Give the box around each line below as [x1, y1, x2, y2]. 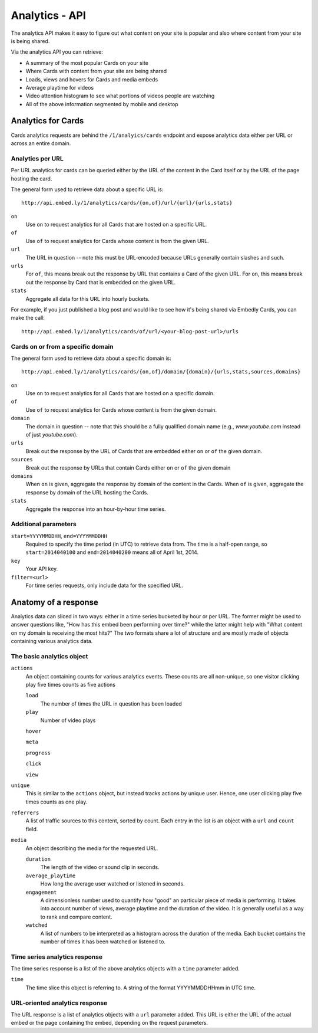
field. [25, 825, 38, 832]
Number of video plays [40, 717, 96, 724]
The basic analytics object [11, 652, 88, 660]
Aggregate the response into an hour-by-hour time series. [25, 505, 166, 513]
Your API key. [25, 565, 58, 572]
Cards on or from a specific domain [11, 342, 114, 350]
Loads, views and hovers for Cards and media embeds [25, 76, 158, 83]
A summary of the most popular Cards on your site [25, 59, 148, 66]
